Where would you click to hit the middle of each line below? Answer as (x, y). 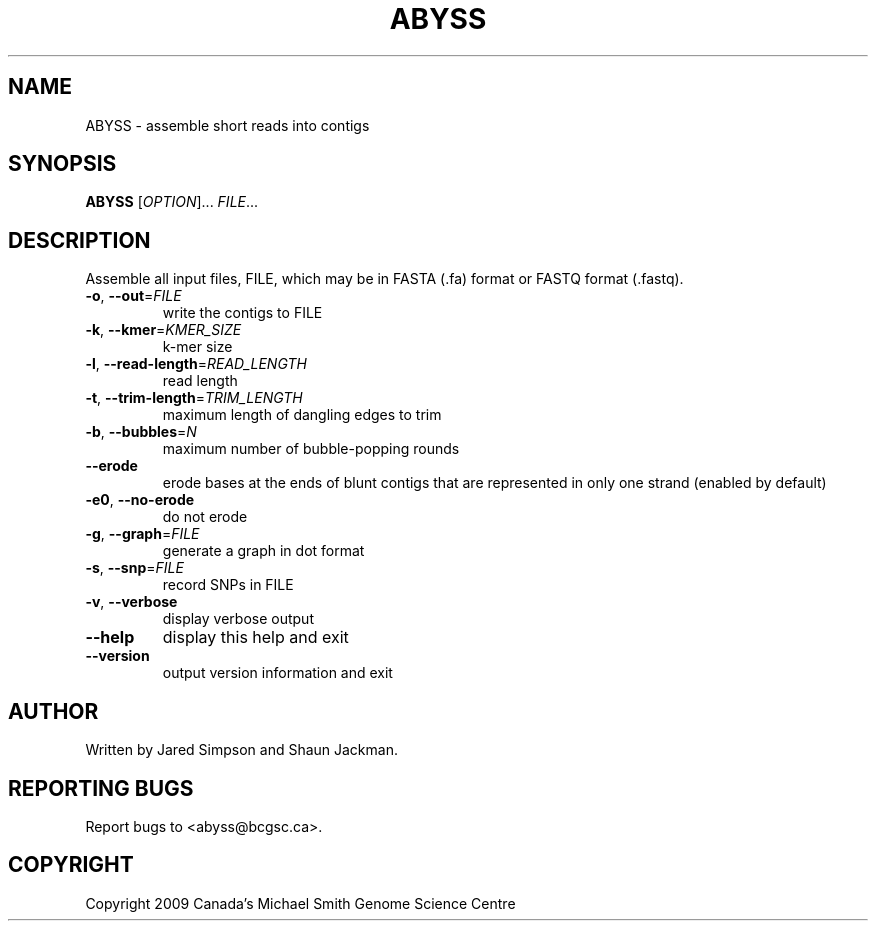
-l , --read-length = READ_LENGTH (196, 364)
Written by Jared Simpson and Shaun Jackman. (241, 750)
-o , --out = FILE (133, 296)
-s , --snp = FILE (134, 568)
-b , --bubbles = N (141, 432)
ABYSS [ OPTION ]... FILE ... (172, 202)
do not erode (205, 517)
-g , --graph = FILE (142, 534)
